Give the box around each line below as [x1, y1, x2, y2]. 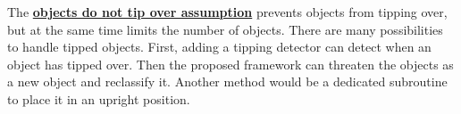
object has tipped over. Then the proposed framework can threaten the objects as [7, 54, 454, 73]
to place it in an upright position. [7, 89, 190, 108]
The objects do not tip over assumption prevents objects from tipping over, [7, 3, 448, 20]
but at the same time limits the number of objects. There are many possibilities [7, 20, 443, 38]
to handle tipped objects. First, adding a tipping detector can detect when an [7, 37, 432, 56]
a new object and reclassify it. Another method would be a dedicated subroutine [7, 72, 448, 91]
